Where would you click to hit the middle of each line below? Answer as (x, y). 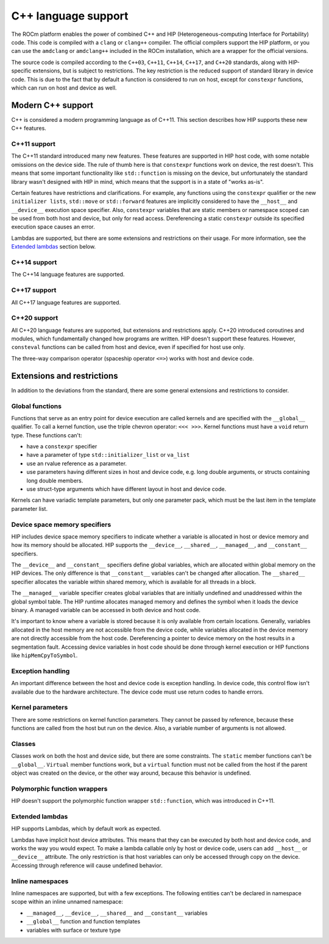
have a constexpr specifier (62, 446)
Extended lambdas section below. (54, 247)
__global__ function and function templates (83, 921)
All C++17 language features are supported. (66, 302)
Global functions (37, 406)
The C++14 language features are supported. (68, 275)
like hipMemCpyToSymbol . (44, 655)
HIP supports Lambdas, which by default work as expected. (86, 829)
